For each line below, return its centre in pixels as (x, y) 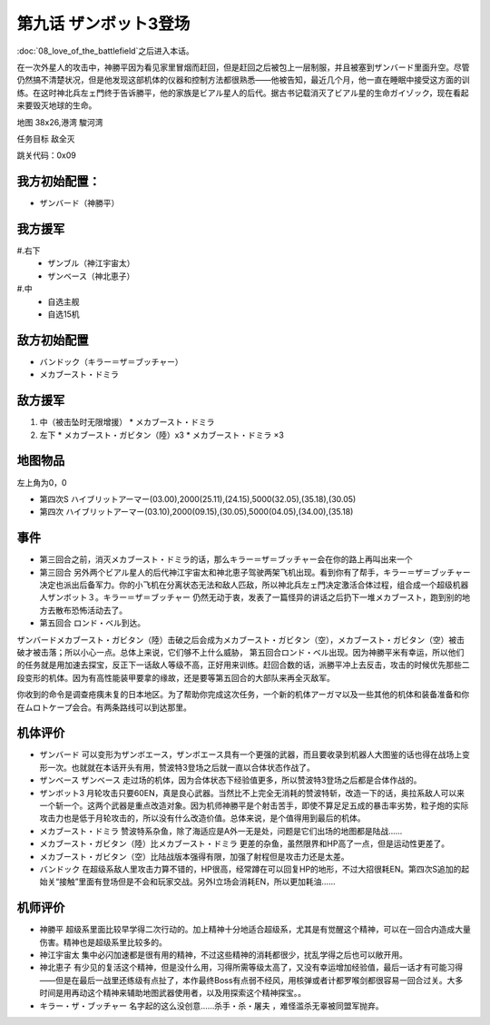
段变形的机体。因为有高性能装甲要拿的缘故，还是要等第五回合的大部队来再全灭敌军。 (176, 677)
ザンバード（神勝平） (79, 203)
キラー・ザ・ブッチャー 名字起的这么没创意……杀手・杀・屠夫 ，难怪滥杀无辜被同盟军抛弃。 (211, 1005)
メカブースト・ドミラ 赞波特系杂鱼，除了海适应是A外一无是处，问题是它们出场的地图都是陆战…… (221, 831)
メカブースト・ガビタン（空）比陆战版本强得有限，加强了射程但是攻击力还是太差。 (194, 856)
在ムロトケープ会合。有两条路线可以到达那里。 (104, 707)
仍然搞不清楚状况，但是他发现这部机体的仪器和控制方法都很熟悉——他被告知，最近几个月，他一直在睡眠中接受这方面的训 (243, 80)
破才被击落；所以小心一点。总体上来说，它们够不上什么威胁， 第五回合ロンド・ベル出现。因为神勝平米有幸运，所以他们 (240, 652)
